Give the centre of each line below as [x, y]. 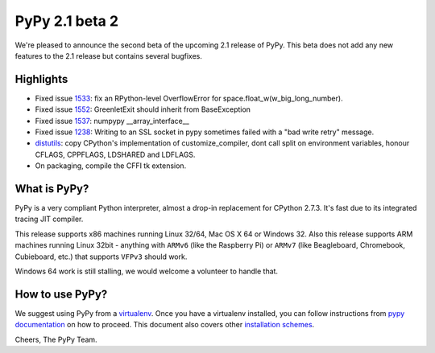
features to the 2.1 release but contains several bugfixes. [109, 55]
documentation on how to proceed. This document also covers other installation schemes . [165, 325]
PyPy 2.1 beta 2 [67, 21]
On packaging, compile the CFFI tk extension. [111, 166]
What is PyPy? [52, 189]
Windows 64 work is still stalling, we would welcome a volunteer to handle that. [146, 271]
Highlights [41, 79]
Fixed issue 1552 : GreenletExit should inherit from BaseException [143, 109]
